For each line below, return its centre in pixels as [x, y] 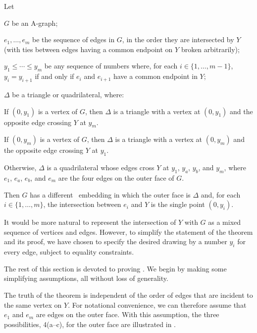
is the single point [178, 204]
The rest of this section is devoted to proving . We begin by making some [115, 268]
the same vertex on [33, 304]
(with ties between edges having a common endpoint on [88, 49]
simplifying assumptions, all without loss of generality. [86, 278]
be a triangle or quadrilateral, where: [68, 94]
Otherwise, [20, 167]
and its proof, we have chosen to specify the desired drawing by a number [116, 241]
